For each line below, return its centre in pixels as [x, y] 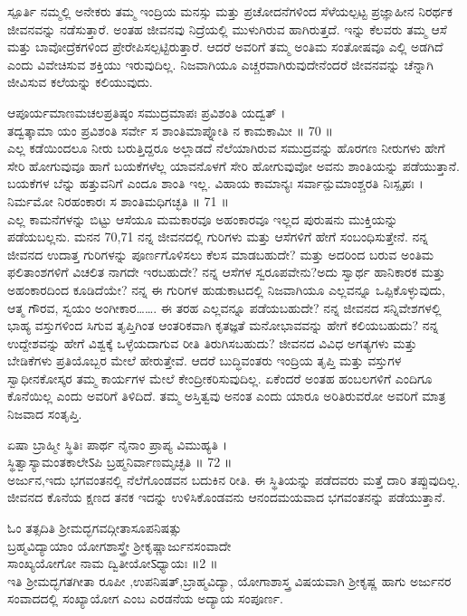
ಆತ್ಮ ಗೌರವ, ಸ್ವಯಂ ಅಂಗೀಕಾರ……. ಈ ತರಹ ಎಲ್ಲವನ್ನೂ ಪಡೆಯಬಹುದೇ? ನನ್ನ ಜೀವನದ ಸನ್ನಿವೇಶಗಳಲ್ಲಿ [224, 307]
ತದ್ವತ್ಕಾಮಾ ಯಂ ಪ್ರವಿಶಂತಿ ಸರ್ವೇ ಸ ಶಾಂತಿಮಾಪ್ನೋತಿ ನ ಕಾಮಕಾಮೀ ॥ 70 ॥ [170, 130]
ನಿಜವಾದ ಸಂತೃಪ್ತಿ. [45, 414]
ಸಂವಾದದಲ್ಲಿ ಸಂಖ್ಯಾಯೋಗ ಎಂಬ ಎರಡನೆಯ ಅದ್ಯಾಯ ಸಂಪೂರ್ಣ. [145, 598]
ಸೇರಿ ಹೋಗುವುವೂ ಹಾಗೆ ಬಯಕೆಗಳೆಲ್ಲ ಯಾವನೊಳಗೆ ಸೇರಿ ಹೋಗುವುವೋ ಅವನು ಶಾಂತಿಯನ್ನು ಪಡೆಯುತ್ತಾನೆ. [234, 165]
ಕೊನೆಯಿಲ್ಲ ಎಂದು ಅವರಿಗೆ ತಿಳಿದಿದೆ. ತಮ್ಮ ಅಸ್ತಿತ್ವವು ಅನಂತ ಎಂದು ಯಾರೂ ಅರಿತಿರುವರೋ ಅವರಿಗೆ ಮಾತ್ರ [227, 396]
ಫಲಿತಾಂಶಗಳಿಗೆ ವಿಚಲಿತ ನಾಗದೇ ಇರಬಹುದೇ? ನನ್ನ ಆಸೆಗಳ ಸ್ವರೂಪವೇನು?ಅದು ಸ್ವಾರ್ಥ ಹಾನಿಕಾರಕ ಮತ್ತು [226, 272]
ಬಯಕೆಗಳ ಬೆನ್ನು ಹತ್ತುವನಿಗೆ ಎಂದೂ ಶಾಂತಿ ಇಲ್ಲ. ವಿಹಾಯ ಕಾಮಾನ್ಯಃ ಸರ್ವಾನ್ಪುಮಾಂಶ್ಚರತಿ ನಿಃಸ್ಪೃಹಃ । [215, 183]
